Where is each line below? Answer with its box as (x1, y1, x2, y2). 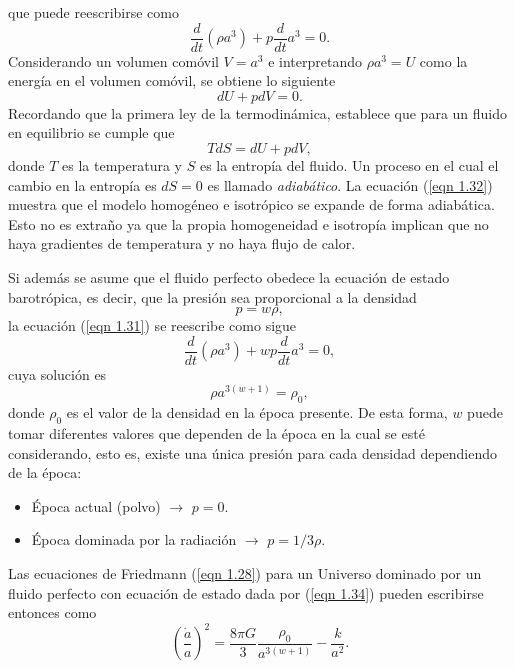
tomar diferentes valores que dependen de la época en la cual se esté (8, 423, 425, 444)
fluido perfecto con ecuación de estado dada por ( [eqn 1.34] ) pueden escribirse (8, 582, 484, 603)
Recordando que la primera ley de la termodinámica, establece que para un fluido (8, 102, 508, 123)
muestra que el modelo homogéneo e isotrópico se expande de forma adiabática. (8, 194, 495, 215)
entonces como (8, 602, 97, 623)
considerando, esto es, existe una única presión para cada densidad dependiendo (8, 442, 498, 463)
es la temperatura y (62, 155, 183, 176)
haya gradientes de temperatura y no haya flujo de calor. (8, 233, 356, 254)
